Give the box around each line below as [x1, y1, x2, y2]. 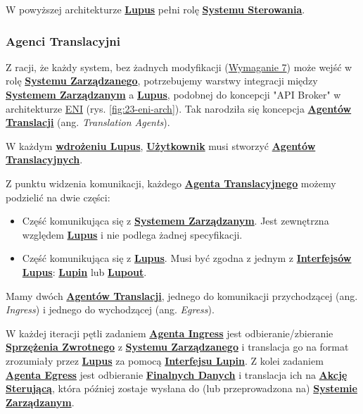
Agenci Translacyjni [6, 32, 120, 49]
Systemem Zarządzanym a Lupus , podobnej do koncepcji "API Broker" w [6, 87, 341, 101]
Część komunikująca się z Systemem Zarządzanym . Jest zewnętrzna [22, 213, 329, 228]
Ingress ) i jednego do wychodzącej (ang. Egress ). [6, 302, 215, 317]
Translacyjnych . [6, 152, 83, 167]
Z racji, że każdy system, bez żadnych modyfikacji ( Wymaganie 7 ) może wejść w [6, 59, 352, 74]
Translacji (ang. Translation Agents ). [6, 115, 170, 130]
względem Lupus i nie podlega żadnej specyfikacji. [22, 227, 243, 241]
